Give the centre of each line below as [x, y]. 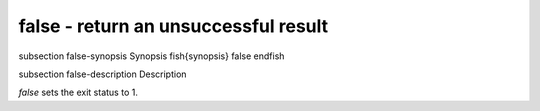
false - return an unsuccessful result [173, 26]
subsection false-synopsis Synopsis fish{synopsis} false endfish [151, 56]
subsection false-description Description [102, 74]
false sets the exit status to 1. [78, 92]
